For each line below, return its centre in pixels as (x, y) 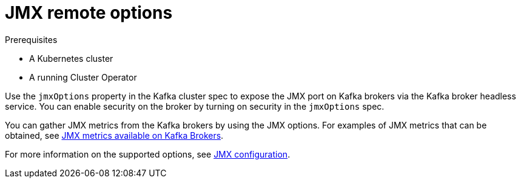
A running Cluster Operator (83, 77)
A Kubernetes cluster (71, 58)
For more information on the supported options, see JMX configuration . (148, 154)
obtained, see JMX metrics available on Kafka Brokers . (114, 135)
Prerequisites (31, 39)
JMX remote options (89, 13)
